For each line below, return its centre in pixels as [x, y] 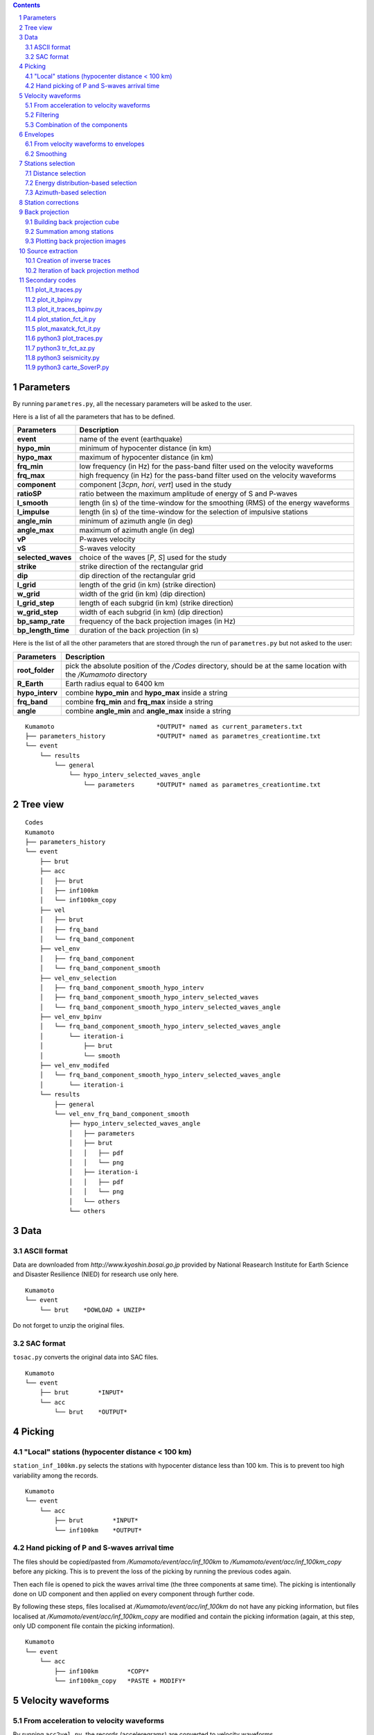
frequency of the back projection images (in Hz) [158, 621]
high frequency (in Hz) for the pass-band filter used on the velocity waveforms [208, 475]
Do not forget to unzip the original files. [69, 1326]
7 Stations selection [47, 164]
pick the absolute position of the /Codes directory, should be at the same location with [206, 666]
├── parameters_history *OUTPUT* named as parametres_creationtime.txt [173, 736]
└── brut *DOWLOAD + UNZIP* [92, 1310]
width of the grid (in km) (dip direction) [142, 594]
